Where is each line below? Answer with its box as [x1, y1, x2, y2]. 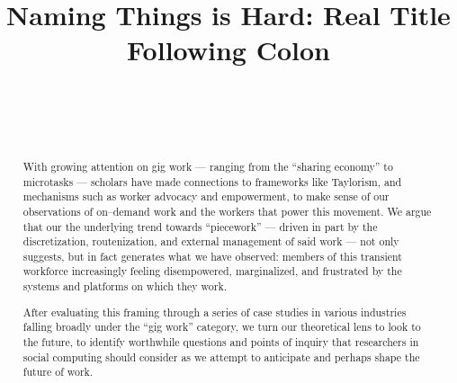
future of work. [22, 364, 94, 379]
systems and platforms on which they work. [22, 279, 228, 294]
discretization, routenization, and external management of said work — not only [22, 234, 399, 249]
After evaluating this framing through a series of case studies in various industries [22, 304, 407, 319]
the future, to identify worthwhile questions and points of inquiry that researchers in [22, 334, 419, 349]
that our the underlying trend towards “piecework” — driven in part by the [22, 218, 378, 234]
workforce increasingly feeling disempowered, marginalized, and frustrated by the [22, 263, 402, 279]
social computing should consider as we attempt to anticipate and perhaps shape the [22, 349, 420, 364]
